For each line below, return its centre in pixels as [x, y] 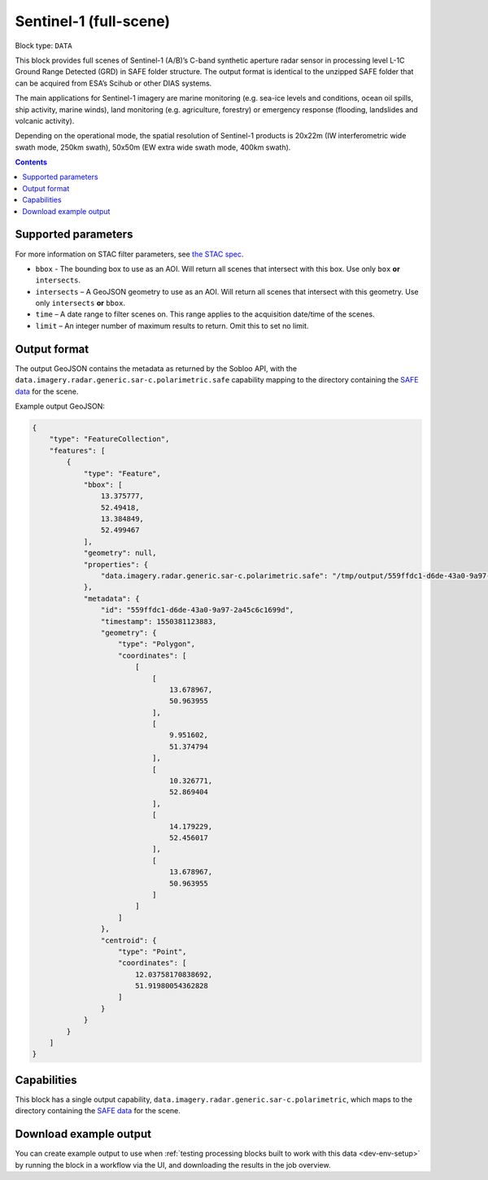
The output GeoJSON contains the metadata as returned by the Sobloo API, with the [156, 368]
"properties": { [116, 564]
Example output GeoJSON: [60, 406]
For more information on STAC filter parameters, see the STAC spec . [129, 254]
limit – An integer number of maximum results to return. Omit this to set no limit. [172, 326]
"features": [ [77, 450]
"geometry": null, [120, 553]
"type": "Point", [152, 951]
